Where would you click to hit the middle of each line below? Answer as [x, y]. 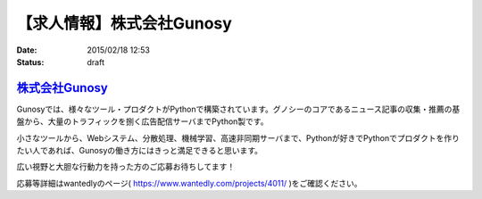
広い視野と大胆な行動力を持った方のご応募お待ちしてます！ [126, 167]
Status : [30, 62]
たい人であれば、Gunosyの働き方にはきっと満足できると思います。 [140, 151]
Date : [27, 50]
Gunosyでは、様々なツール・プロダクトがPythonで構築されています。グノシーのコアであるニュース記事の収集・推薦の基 [238, 109]
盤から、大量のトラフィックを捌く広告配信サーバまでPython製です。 [142, 121]
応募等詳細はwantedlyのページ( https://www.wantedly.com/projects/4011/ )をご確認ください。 [189, 183]
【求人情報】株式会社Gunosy [124, 23]
